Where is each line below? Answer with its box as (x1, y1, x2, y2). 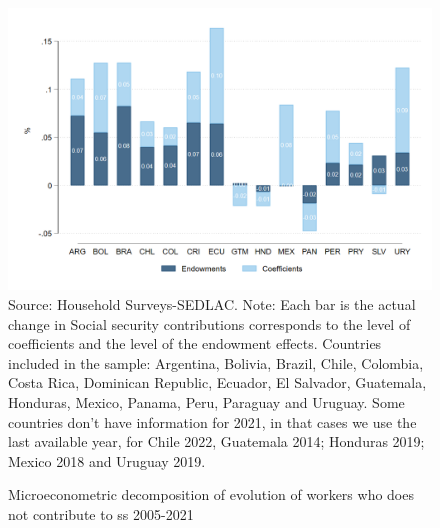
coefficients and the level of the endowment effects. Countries (8, 333, 382, 354)
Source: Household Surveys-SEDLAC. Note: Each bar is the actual (8, 293, 416, 314)
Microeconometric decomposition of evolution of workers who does (8, 484, 414, 505)
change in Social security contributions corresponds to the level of (8, 313, 411, 334)
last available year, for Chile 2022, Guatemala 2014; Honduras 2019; (8, 431, 425, 452)
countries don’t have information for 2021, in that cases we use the (8, 411, 417, 432)
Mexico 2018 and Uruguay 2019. (8, 450, 206, 471)
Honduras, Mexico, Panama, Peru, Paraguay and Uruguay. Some (8, 391, 405, 412)
